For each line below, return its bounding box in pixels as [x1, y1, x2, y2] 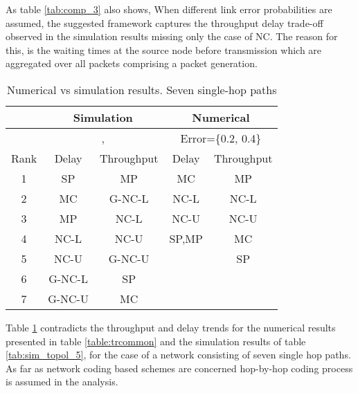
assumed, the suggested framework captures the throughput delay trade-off [6, 15, 323, 30]
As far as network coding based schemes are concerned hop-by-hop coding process [6, 360, 353, 375]
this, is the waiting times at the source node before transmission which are [6, 42, 322, 57]
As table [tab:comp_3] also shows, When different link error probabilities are [6, 2, 332, 16]
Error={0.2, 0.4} [180, 129, 262, 146]
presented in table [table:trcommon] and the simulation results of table [6, 333, 306, 348]
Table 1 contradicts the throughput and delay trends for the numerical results [6, 320, 336, 334]
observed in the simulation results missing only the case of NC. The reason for [6, 29, 338, 44]
